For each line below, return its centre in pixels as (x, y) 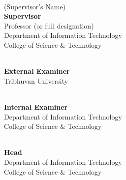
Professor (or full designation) (49, 25)
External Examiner (37, 71)
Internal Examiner (36, 106)
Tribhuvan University (36, 80)
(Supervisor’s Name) (35, 6)
